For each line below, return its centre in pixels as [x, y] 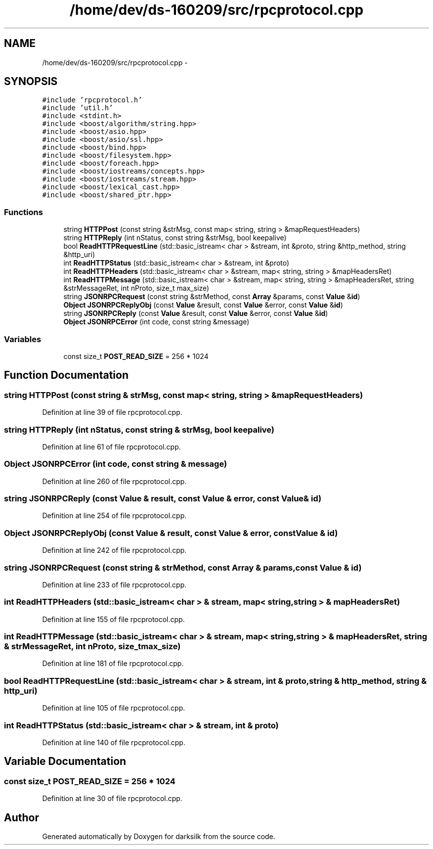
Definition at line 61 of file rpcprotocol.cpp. [111, 447]
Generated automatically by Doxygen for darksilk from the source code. [159, 836]
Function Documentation [66, 375]
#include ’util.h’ [78, 108]
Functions [23, 212]
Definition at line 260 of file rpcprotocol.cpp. [114, 481]
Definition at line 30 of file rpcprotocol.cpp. [112, 799]
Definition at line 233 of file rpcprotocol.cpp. [114, 584]
